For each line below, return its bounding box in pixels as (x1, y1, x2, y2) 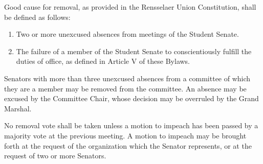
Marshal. (4, 103, 32, 113)
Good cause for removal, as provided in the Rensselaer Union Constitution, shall (4, 2, 256, 12)
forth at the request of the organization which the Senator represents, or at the (4, 140, 252, 151)
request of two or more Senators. (4, 150, 106, 161)
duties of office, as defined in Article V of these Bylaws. (16, 56, 190, 66)
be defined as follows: (4, 11, 71, 22)
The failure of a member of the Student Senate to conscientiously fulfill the (16, 45, 252, 56)
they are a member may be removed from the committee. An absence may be (4, 83, 247, 93)
